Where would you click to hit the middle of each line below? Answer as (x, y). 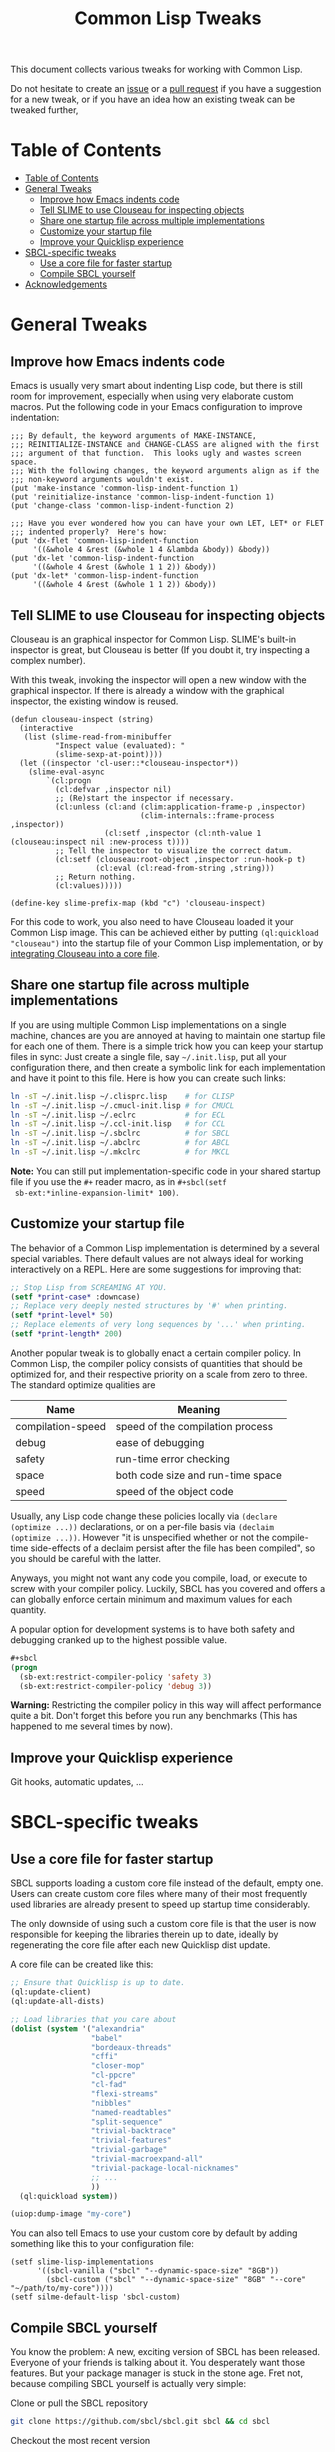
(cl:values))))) (88, 885)
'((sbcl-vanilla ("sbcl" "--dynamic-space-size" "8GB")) (158, 2271)
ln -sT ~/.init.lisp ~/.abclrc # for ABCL (120, 1143)
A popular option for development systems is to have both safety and (152, 1629)
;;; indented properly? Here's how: (89, 532)
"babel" (106, 2038)
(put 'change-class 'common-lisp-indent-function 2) (122, 506)
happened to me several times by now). (91, 1726)
